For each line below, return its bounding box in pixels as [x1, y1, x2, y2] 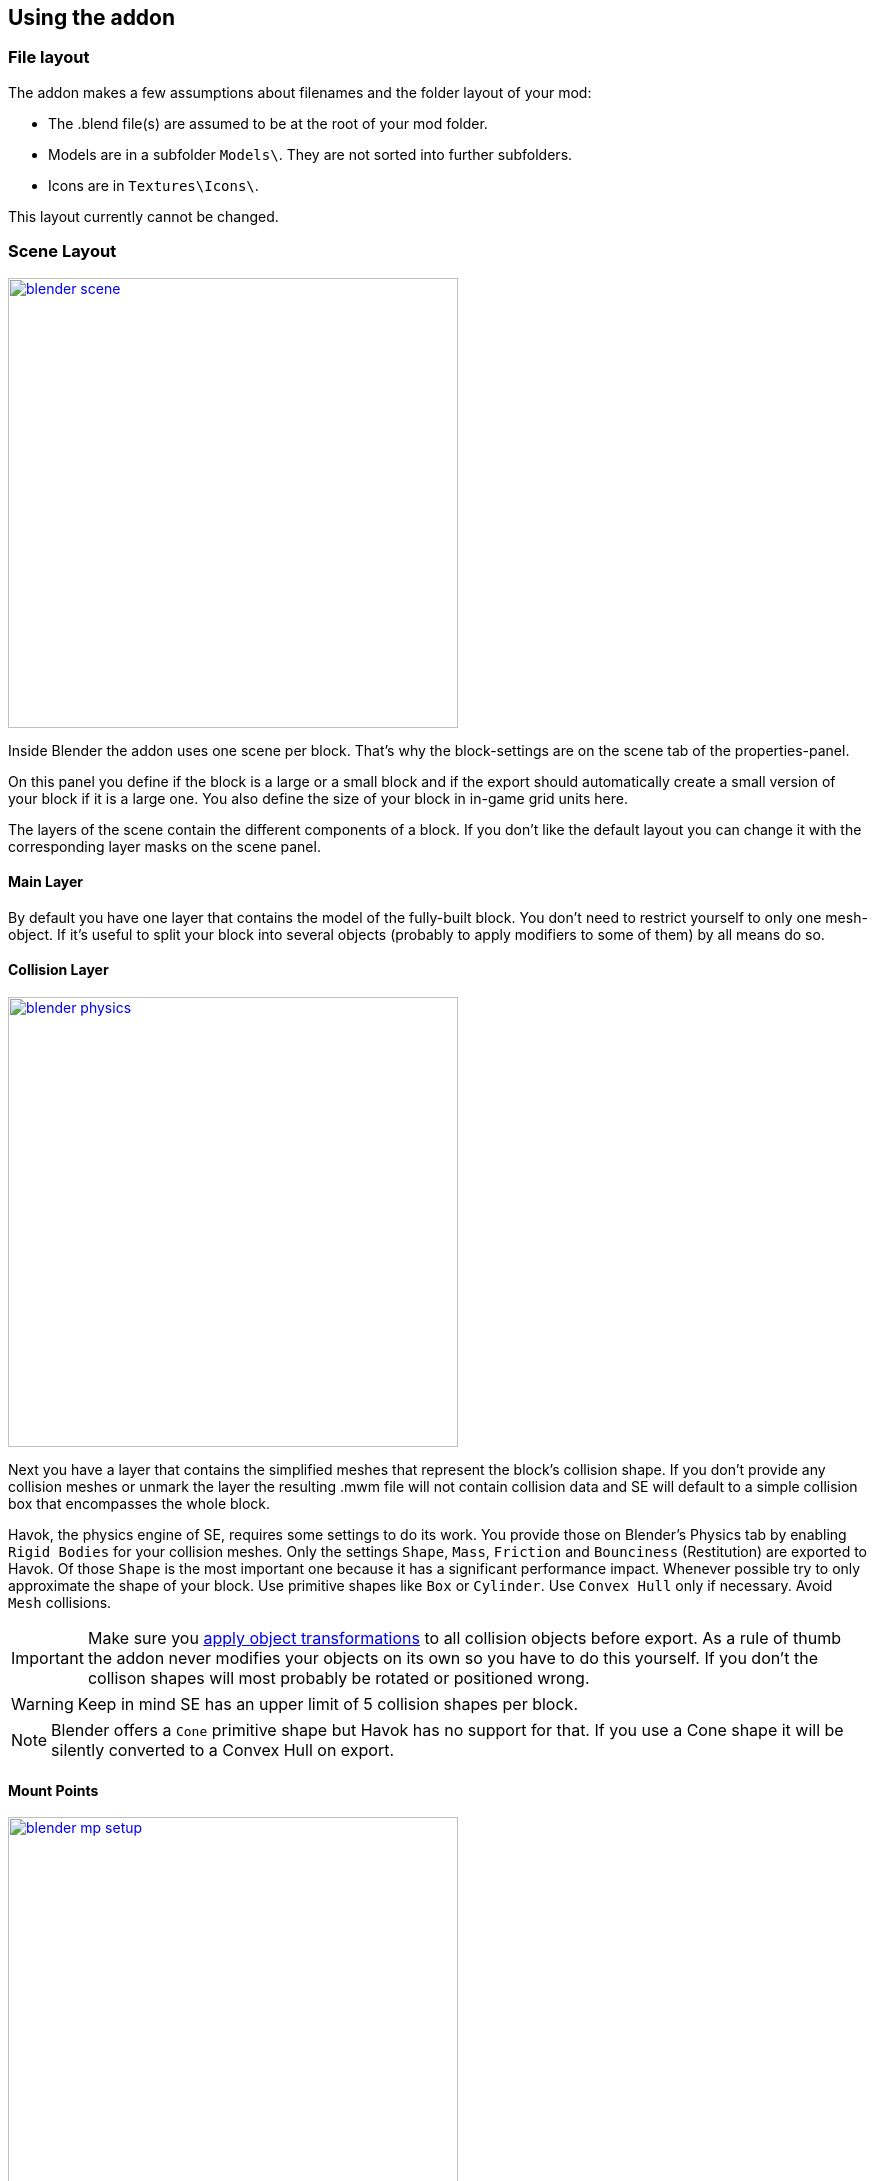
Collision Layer [8, 961, 109, 979]
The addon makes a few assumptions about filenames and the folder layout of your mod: [8, 83, 592, 101]
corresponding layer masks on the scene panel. [8, 837, 321, 855]
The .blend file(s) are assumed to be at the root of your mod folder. [48, 114, 488, 132]
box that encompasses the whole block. [8, 1494, 271, 1512]
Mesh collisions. [8, 1593, 112, 1611]
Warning [11, 1693, 74, 1714]
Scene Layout [8, 241, 117, 262]
